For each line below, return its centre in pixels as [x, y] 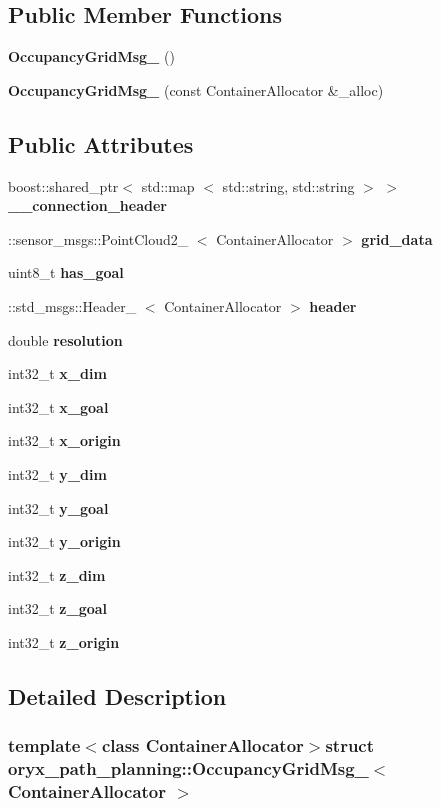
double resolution [65, 339]
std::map [168, 185]
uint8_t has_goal [66, 272]
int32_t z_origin [64, 641]
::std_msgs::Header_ [72, 305]
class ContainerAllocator [202, 745]
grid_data [397, 238]
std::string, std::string [288, 185]
